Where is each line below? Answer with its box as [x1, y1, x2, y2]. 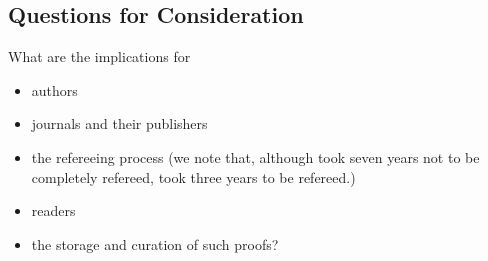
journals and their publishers [31, 113, 208, 134]
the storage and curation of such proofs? [31, 233, 279, 254]
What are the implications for [8, 46, 191, 67]
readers [31, 200, 76, 221]
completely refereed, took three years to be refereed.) [31, 166, 356, 187]
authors [31, 79, 78, 100]
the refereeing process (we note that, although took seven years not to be [31, 146, 480, 167]
